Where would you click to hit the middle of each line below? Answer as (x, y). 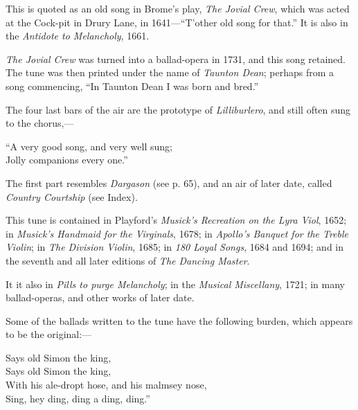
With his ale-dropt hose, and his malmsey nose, (106, 385)
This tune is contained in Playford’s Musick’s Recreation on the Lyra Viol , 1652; (176, 220)
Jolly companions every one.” (67, 160)
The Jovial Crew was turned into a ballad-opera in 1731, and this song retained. (176, 59)
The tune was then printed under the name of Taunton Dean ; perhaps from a (170, 72)
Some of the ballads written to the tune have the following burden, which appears (179, 320)
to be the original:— (49, 334)
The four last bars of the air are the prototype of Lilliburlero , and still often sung (178, 109)
